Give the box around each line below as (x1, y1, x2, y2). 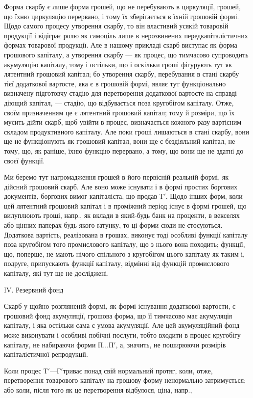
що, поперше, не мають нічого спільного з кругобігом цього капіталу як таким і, (4, 248, 245, 259)
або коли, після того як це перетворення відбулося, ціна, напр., (4, 384, 192, 395)
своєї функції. (4, 155, 45, 165)
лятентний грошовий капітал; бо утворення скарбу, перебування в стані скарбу (4, 69, 239, 79)
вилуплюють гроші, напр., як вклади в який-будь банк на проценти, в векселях (4, 210, 240, 220)
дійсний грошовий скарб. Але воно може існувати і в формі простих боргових (4, 181, 238, 191)
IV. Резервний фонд (4, 284, 64, 294)
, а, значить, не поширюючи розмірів (115, 339, 226, 349)
